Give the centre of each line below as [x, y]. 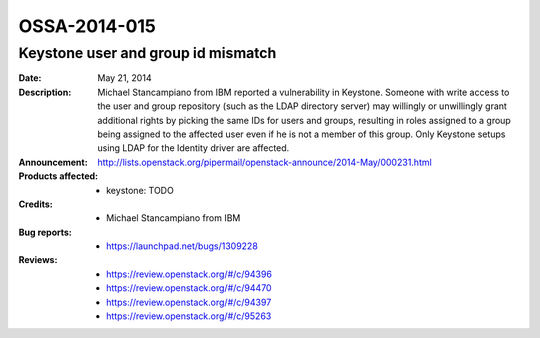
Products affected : [58, 176]
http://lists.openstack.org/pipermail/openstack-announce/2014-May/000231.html [264, 162]
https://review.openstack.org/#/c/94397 [189, 302]
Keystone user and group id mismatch [147, 53]
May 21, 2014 [124, 78]
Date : [30, 78]
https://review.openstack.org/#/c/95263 [189, 316]
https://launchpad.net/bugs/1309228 [182, 246]
